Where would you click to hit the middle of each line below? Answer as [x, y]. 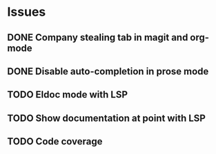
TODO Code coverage [55, 142]
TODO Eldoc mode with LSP [68, 95]
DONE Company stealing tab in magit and [98, 37]
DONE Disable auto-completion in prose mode [108, 71]
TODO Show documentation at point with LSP [106, 118]
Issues [27, 12]
